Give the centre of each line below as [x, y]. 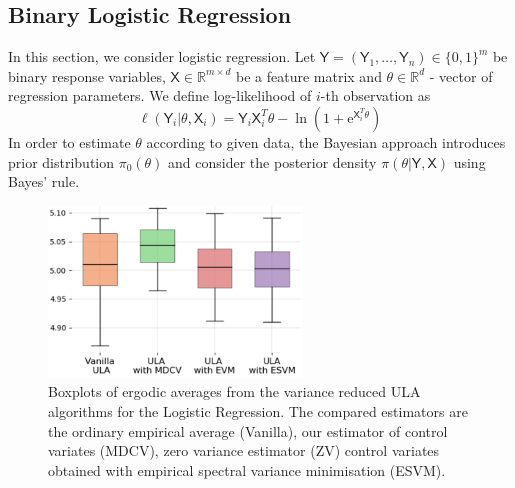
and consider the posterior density [272, 161]
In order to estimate [69, 141]
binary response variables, [87, 75]
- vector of [461, 75]
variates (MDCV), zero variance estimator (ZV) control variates [244, 450]
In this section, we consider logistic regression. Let [162, 56]
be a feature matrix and [309, 75]
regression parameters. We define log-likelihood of [160, 95]
